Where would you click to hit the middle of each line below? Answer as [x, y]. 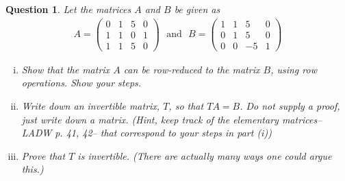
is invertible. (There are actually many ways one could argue [205, 155]
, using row [294, 69]
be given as [197, 9]
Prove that [43, 155]
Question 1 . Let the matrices [68, 9]
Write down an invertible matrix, [91, 105]
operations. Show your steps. [81, 83]
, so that [186, 105]
